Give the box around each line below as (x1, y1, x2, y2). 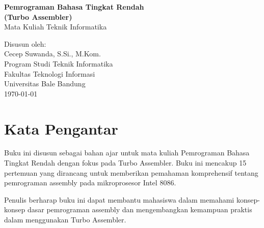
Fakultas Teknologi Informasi (4, 68, 95, 79)
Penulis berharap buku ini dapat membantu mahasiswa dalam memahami (4, 194, 234, 205)
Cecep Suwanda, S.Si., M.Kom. (4, 48, 101, 59)
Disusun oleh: (4, 38, 46, 49)
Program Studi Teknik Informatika (4, 58, 113, 69)
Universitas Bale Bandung (4, 78, 86, 89)
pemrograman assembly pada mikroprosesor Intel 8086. (4, 177, 176, 188)
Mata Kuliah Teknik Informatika (4, 21, 107, 32)
